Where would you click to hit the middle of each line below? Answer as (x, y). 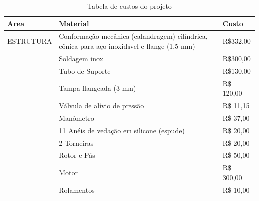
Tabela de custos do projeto (129, 6)
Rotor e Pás (77, 155)
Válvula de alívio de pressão (102, 105)
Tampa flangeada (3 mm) (98, 88)
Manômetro (76, 117)
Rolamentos (77, 189)
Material (74, 23)
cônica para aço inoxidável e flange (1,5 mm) (127, 46)
